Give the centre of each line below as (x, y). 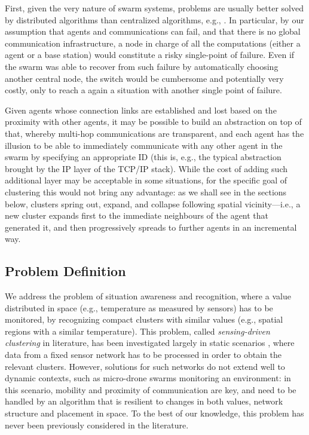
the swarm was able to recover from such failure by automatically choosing (142, 66)
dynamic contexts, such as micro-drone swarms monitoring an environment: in (148, 378)
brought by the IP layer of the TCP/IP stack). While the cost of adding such (146, 168)
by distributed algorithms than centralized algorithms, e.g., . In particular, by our (154, 19)
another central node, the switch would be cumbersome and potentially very (144, 78)
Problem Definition (65, 271)
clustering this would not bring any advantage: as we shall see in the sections (146, 192)
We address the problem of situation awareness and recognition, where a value (148, 296)
